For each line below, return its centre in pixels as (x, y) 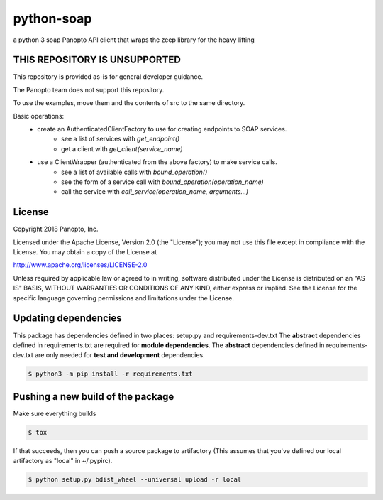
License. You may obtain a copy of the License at (85, 252)
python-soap (52, 18)
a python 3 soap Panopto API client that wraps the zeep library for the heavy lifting (134, 40)
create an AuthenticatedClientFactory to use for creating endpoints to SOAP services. (162, 129)
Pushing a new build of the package (94, 397)
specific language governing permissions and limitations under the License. (123, 298)
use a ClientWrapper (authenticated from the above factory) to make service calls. (157, 162)
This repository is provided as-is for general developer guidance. (108, 77)
